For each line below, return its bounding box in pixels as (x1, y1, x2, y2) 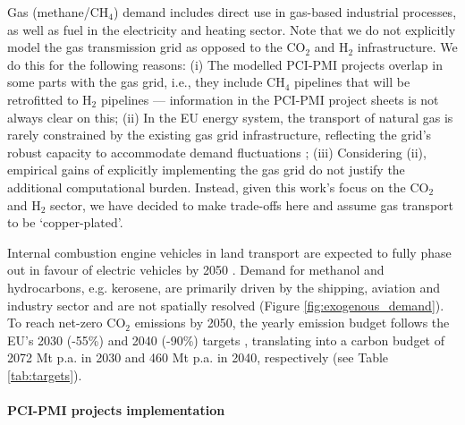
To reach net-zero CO (7, 313, 126, 332)
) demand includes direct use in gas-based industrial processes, (114, 3, 457, 21)
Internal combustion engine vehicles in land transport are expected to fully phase (7, 242, 452, 261)
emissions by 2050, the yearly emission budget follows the (134, 313, 450, 332)
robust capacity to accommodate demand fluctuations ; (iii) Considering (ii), (7, 142, 427, 161)
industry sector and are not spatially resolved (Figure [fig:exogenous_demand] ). (7, 295, 444, 314)
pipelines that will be (293, 72, 410, 91)
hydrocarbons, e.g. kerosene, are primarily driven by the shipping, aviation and (7, 277, 440, 296)
